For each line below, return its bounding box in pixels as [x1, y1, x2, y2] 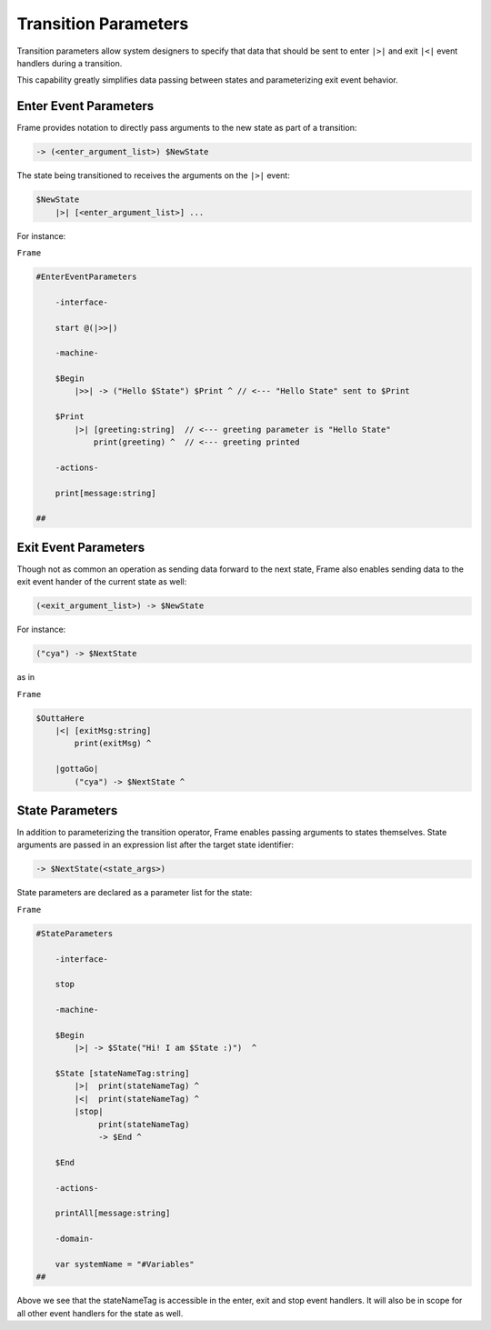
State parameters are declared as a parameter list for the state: [16, 887, 253, 898]
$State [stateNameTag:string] [55, 1068, 190, 1079]
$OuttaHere [35, 713, 85, 723]
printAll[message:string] [55, 1208, 171, 1218]
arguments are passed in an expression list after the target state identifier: [16, 839, 295, 850]
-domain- [55, 1234, 95, 1245]
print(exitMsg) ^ [74, 738, 152, 749]
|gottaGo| [55, 764, 99, 775]
